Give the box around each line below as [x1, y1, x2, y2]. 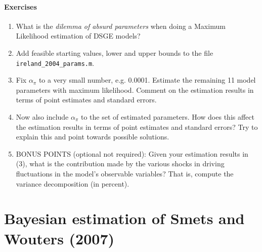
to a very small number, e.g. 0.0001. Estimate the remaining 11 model [38, 75, 256, 85]
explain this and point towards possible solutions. [16, 131, 169, 142]
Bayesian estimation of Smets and [4, 208, 245, 229]
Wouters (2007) [4, 228, 115, 248]
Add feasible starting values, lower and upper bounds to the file [16, 47, 213, 58]
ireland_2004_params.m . [16, 57, 95, 68]
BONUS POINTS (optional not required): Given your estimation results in [16, 148, 248, 159]
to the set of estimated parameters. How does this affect [80, 112, 254, 122]
